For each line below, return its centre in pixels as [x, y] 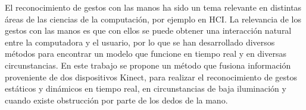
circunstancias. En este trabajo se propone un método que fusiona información [148, 65]
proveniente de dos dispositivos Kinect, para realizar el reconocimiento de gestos [151, 77]
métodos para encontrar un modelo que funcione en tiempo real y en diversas [146, 54]
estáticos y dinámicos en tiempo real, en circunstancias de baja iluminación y [146, 88]
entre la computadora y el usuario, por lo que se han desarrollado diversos [140, 42]
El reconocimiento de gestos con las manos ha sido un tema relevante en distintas [153, 7]
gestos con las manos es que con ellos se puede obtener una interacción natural [148, 30]
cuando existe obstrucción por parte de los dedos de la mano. [116, 100]
